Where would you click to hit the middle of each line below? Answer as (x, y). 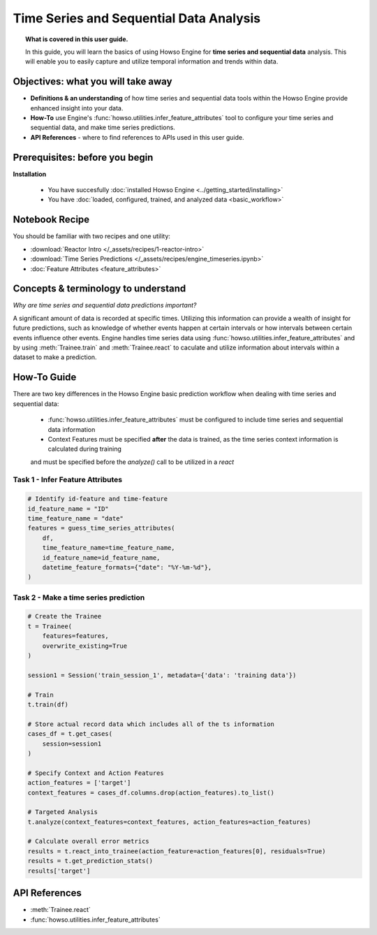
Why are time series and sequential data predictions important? (105, 305)
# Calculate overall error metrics (88, 841)
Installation (30, 174)
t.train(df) (48, 705)
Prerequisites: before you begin (83, 157)
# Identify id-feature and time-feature (97, 499)
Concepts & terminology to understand (99, 289)
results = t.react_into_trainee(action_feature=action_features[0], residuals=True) (177, 851)
